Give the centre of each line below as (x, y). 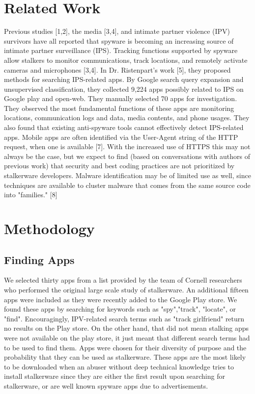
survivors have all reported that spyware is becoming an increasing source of (119, 40)
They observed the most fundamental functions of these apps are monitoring (119, 108)
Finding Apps (39, 259)
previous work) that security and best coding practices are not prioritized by (119, 166)
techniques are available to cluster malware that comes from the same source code (127, 185)
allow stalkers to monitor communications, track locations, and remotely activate (126, 60)
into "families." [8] (31, 195)
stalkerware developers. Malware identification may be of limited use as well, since (127, 175)
